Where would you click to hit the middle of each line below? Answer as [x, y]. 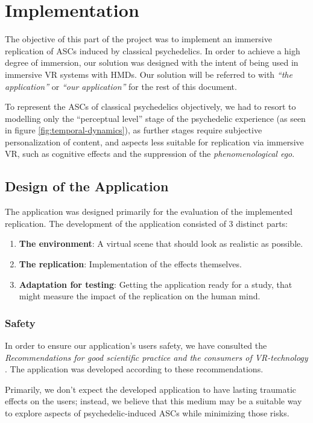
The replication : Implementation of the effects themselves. [130, 264]
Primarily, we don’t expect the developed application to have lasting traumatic [151, 389]
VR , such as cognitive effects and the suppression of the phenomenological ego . [150, 154]
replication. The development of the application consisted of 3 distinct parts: [147, 223]
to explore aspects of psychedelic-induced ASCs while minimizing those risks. [147, 413]
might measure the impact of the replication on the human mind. [140, 296]
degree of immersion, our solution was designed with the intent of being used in [152, 62]
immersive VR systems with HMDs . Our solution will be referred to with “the [149, 74]
